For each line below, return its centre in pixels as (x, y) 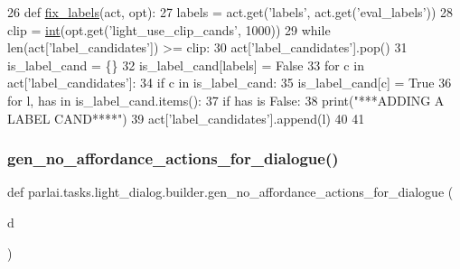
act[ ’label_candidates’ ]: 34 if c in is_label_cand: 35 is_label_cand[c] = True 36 (230, 83)
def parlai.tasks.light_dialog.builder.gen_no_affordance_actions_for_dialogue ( (230, 192)
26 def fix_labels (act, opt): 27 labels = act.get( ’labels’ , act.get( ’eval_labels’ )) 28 (230, 12)
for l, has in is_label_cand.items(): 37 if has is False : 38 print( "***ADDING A (226, 100)
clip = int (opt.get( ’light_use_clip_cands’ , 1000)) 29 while (169, 29)
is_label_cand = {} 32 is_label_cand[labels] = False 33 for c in (186, 65)
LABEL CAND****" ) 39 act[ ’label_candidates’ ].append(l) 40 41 (186, 118)
